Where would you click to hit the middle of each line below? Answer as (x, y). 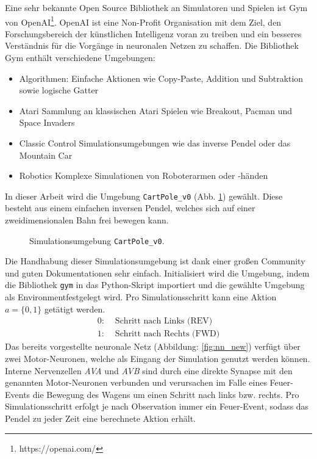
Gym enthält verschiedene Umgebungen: (80, 58)
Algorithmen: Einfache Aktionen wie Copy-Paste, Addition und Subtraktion (161, 78)
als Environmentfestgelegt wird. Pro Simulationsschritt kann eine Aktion (141, 297)
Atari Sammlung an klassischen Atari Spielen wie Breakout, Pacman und (155, 110)
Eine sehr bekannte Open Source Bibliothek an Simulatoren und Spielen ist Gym (156, 7)
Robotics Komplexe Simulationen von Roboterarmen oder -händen (144, 175)
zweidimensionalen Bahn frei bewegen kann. (87, 220)
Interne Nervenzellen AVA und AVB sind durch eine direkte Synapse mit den (149, 370)
